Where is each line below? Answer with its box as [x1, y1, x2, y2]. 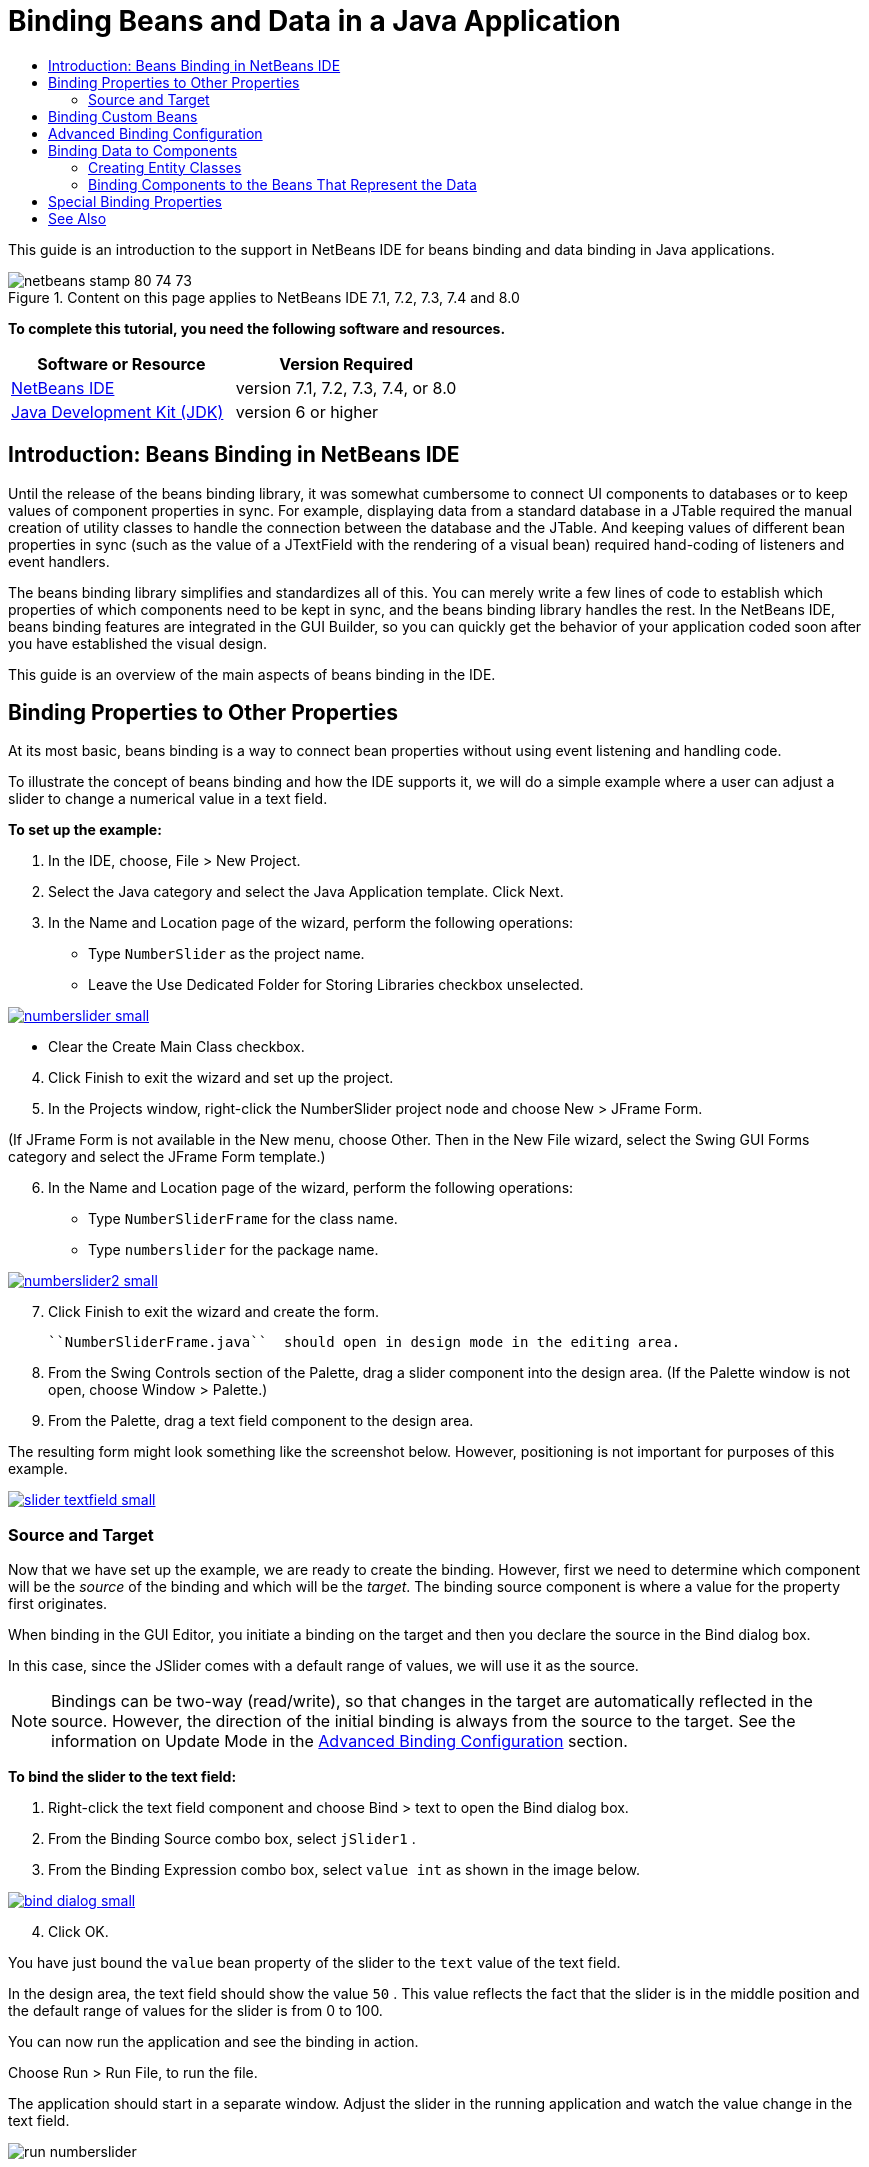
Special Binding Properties [48, 192, 222, 210]
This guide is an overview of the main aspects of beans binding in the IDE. [8, 665, 496, 683]
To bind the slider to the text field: [8, 1768, 237, 1786]
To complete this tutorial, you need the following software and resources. [8, 319, 506, 337]
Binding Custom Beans [48, 107, 198, 125]
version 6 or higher [235, 401, 379, 422]
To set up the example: [8, 821, 162, 839]
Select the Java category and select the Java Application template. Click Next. [48, 883, 564, 901]
